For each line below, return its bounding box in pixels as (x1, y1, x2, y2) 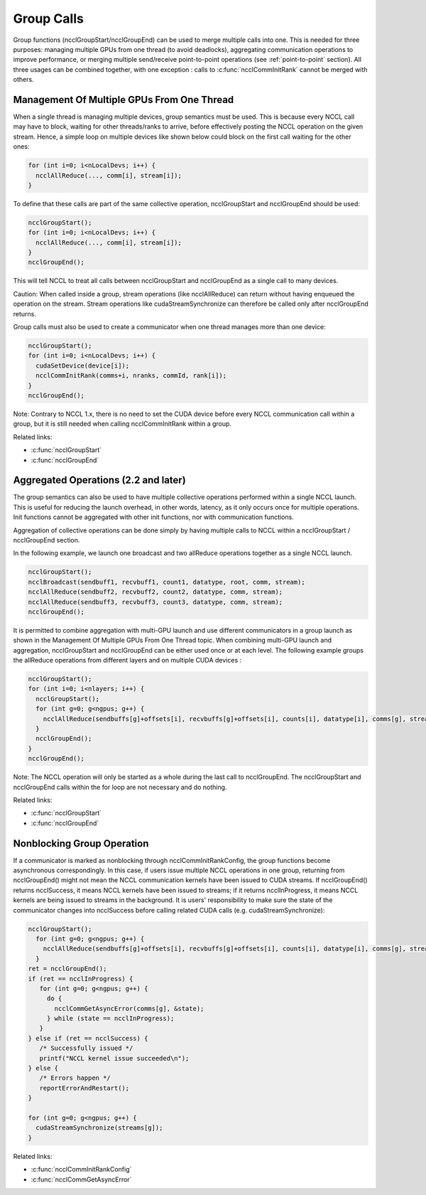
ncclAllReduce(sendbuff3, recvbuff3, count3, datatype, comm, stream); (28, 598, 283, 606)
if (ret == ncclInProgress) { (28, 975, 133, 982)
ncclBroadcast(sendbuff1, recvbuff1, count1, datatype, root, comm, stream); (28, 578, 305, 586)
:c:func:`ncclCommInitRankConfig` (31, 1165, 132, 1174)
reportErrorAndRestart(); (39, 1084, 130, 1092)
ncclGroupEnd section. (13, 535, 80, 544)
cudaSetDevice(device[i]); (35, 361, 130, 370)
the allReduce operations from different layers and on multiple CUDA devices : (13, 656, 242, 665)
